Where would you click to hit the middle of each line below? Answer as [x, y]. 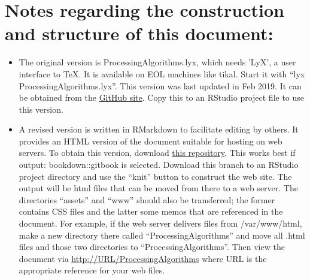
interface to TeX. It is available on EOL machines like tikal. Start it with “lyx [162, 73]
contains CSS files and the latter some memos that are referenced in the [151, 211]
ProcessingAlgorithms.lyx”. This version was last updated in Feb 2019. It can [160, 85]
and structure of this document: [139, 33]
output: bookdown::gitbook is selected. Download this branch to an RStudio [159, 165]
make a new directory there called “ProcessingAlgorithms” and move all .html [162, 235]
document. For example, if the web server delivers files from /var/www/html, [160, 223]
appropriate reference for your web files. [92, 270]
